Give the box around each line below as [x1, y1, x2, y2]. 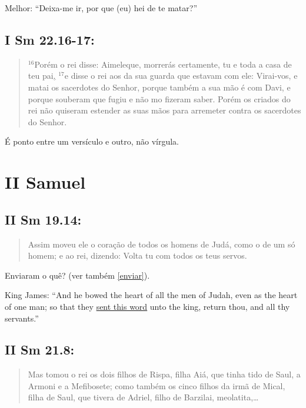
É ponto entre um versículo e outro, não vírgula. [5, 135, 179, 148]
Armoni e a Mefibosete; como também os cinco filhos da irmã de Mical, [28, 379, 285, 392]
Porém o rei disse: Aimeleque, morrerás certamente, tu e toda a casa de [34, 58, 292, 70]
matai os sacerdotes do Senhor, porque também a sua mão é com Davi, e [28, 81, 291, 93]
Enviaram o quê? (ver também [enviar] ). [5, 269, 150, 281]
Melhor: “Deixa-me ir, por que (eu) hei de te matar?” [5, 2, 197, 14]
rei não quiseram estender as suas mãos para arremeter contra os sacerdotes [28, 104, 301, 116]
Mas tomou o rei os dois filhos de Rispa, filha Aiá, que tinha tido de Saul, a [28, 368, 301, 380]
